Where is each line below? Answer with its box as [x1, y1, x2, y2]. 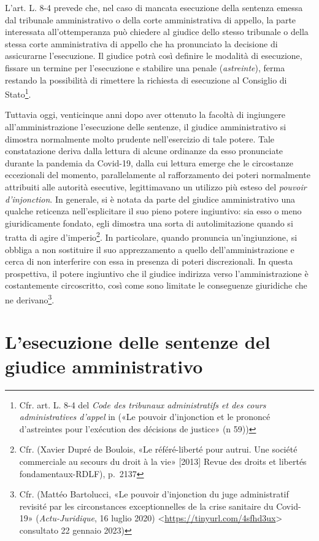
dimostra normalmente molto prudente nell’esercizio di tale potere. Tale [5, 132, 274, 145]
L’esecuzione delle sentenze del [5, 329, 271, 354]
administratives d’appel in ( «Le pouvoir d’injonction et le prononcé [19, 410, 271, 423]
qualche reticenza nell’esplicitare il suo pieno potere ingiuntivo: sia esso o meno [5, 204, 302, 217]
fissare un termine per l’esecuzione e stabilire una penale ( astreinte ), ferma [5, 61, 285, 74]
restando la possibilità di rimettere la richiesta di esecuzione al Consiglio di [5, 73, 287, 86]
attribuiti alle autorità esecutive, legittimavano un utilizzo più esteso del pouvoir [5, 180, 307, 193]
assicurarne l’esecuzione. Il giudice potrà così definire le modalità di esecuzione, [5, 49, 302, 62]
